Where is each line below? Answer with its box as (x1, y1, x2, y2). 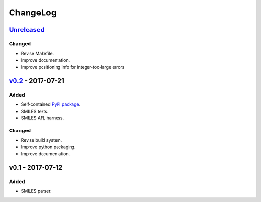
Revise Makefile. (21, 51, 54, 57)
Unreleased (9, 26, 45, 34)
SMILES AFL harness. (21, 115, 64, 121)
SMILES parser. (21, 188, 52, 194)
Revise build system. (21, 137, 62, 143)
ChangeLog (9, 7, 57, 18)
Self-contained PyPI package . (21, 101, 81, 107)
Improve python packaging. (21, 144, 76, 150)
